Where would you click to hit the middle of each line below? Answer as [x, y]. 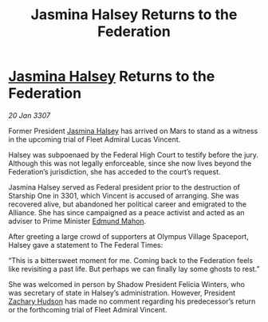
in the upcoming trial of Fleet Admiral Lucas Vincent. [95, 139]
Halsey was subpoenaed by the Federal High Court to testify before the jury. [134, 155]
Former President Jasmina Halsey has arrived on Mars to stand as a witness [133, 131]
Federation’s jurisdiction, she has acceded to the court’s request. [114, 171]
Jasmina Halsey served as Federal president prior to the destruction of [124, 187]
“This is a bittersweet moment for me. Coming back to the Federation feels [131, 260]
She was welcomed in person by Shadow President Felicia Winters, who [127, 284]
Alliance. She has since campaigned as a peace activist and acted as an [126, 212]
